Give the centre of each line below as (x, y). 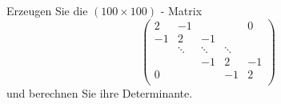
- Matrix (181, 10)
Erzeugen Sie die (47, 10)
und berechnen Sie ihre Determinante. (100, 92)
